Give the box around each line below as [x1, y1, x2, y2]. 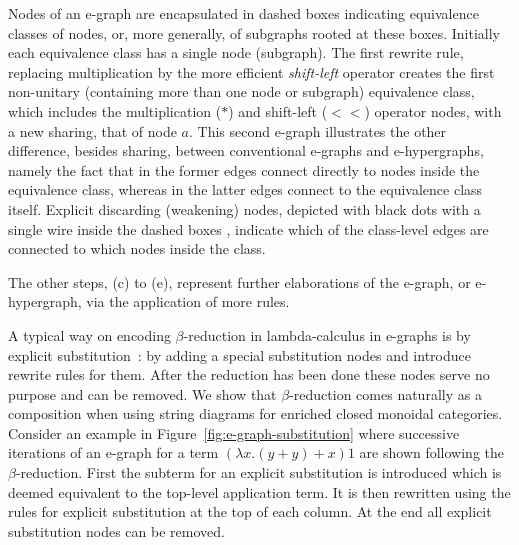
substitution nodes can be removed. [8, 520, 225, 541]
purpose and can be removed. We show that [8, 383, 277, 404]
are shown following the [359, 442, 505, 463]
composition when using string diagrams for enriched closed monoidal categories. [8, 403, 503, 424]
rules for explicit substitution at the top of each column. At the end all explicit [8, 501, 492, 522]
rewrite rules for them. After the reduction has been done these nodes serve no [8, 364, 490, 385]
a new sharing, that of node [8, 120, 177, 141]
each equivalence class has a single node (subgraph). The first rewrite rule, [8, 42, 464, 63]
